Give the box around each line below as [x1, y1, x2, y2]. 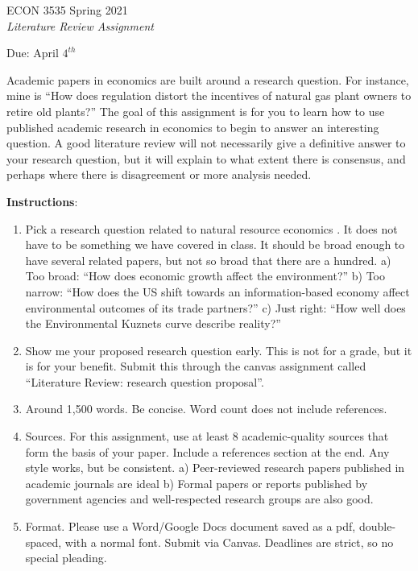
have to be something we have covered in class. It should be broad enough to [25, 236, 405, 253]
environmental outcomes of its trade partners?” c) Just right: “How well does [25, 299, 406, 316]
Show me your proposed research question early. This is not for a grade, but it [25, 341, 412, 358]
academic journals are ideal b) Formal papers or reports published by [25, 474, 368, 491]
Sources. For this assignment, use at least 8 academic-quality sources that [25, 428, 389, 445]
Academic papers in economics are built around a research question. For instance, [6, 71, 409, 88]
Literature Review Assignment [6, 17, 154, 34]
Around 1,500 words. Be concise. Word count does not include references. [25, 400, 387, 417]
